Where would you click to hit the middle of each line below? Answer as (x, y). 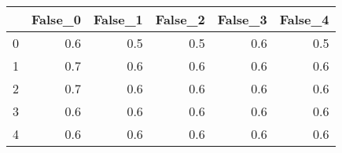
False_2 (180, 19)
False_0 (56, 19)
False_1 (118, 19)
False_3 (242, 19)
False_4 (304, 19)
